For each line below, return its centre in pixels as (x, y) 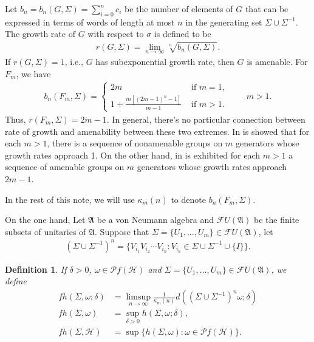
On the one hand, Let (45, 220)
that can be (267, 9)
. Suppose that (122, 231)
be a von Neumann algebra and (155, 220)
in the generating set (224, 22)
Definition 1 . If (36, 269)
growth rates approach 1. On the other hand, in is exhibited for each (132, 155)
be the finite (277, 220)
